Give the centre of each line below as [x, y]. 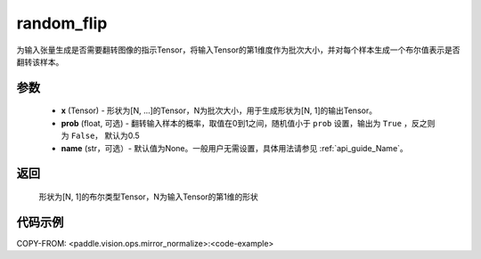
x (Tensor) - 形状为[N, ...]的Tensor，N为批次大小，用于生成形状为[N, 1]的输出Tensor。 [219, 110]
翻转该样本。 [40, 61]
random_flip [62, 23]
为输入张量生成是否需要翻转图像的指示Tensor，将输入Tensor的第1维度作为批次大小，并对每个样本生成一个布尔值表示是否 [238, 50]
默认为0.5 [122, 136]
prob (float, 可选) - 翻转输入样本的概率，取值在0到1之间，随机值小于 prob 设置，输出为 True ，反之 [244, 123]
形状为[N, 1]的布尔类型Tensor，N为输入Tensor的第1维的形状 [148, 197]
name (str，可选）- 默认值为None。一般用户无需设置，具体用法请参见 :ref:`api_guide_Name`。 [235, 148]
